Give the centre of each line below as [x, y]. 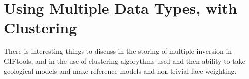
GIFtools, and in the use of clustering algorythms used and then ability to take [124, 60]
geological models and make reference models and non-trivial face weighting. [120, 70]
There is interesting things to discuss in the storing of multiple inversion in [118, 51]
